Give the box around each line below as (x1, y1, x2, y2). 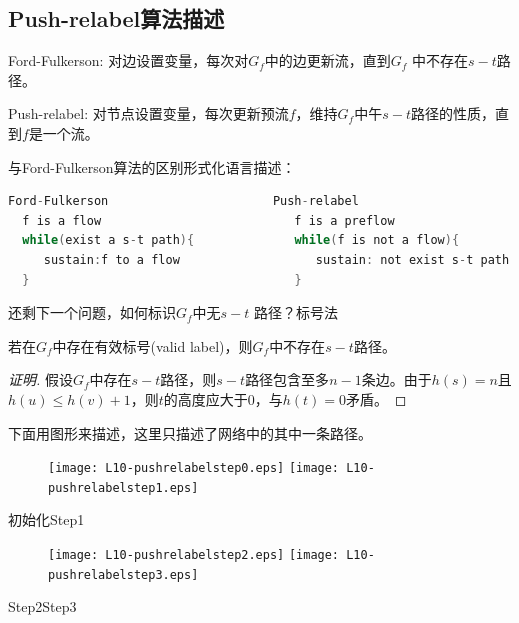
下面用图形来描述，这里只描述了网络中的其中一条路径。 (8, 422, 372, 443)
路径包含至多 (245, 369, 330, 390)
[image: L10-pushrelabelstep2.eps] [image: (48, 548, 340, 563)
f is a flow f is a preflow (22, 213, 395, 228)
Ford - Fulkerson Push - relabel (8, 194, 359, 209)
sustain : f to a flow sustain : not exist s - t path (43, 252, 510, 267)
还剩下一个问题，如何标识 (8, 302, 176, 323)
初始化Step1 (8, 509, 85, 530)
